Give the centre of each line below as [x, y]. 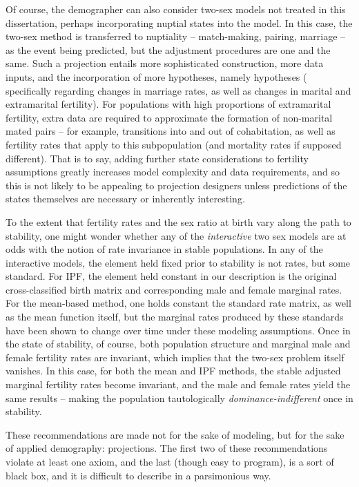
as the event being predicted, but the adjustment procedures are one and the [168, 49]
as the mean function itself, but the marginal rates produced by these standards [175, 317]
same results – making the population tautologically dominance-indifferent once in [179, 398]
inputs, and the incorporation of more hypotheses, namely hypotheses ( [156, 76]
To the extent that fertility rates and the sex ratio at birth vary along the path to [178, 221]
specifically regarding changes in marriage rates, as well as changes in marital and [178, 90]
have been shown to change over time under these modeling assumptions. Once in [178, 330]
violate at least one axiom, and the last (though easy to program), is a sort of [170, 461]
